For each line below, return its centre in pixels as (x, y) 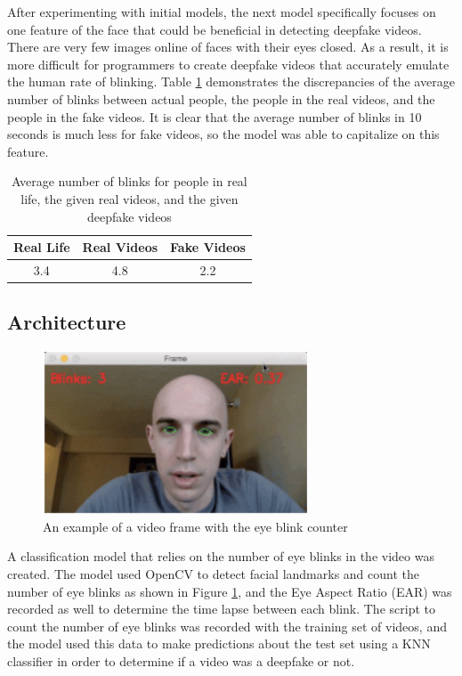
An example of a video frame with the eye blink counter (195, 526)
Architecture (67, 322)
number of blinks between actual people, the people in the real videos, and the (221, 98)
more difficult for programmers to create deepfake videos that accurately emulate (228, 64)
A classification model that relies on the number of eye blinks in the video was (221, 556)
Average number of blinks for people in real (130, 181)
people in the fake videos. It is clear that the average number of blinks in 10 (215, 116)
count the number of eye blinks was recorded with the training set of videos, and (227, 626)
